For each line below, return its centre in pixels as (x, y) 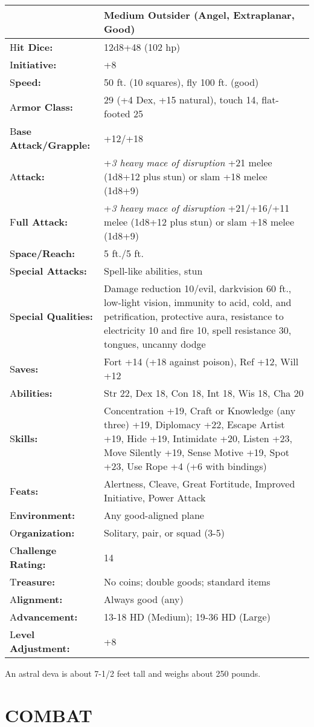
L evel (22, 634)
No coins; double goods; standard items (187, 582)
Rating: (28, 564)
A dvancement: (44, 617)
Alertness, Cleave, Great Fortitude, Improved (200, 484)
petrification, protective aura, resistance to (194, 316)
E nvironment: (43, 515)
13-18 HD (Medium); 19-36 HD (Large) (187, 617)
